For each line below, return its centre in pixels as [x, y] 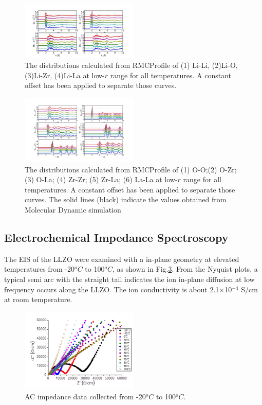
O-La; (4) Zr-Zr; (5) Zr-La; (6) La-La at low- [107, 179]
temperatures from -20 [40, 269]
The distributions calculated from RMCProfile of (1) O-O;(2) [121, 169]
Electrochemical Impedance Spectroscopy [116, 237]
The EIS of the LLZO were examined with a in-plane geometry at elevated [122, 259]
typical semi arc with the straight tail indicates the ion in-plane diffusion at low [129, 279]
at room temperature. [38, 299]
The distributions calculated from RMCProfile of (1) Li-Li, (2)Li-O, [131, 65]
